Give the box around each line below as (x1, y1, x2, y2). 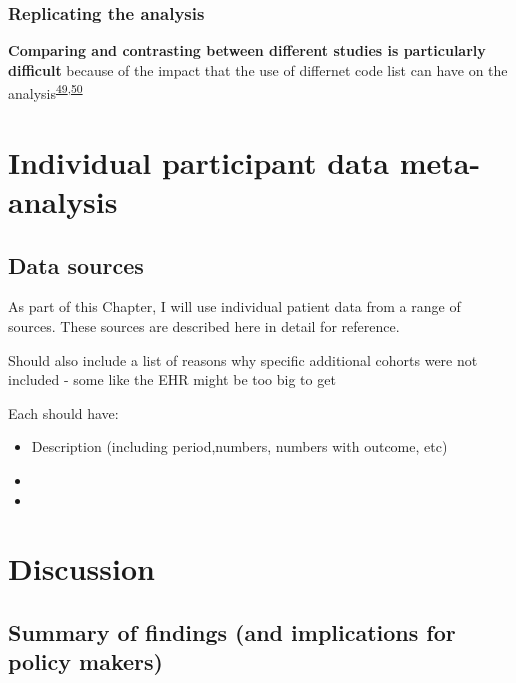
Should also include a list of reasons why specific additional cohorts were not (8, 349, 478, 370)
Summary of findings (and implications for (8, 616, 456, 647)
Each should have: (8, 402, 119, 423)
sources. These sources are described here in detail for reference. (8, 316, 400, 337)
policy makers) (8, 646, 163, 677)
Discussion (8, 548, 155, 589)
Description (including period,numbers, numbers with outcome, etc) (31, 436, 448, 457)
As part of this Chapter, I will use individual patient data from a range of (8, 296, 461, 317)
